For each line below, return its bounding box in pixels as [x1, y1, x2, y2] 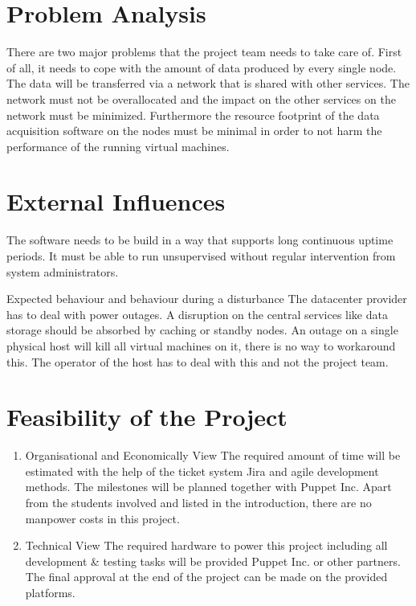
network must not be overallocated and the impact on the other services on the [6, 90, 396, 107]
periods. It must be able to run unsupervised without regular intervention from [6, 248, 396, 264]
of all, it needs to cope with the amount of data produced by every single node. [6, 59, 397, 76]
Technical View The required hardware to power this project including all [25, 537, 388, 554]
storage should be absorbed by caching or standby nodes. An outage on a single [6, 321, 398, 338]
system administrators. [6, 263, 119, 280]
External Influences [6, 185, 226, 218]
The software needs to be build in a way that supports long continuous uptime [6, 231, 394, 248]
